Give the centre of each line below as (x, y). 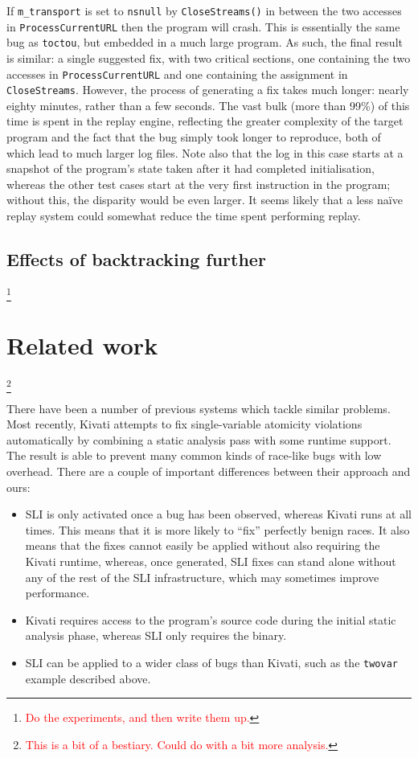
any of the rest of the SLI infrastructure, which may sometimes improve (202, 577)
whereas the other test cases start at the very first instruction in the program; (199, 184)
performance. (57, 593)
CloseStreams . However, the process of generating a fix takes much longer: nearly (208, 90)
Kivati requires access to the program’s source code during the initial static (211, 619)
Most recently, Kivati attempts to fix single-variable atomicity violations (184, 424)
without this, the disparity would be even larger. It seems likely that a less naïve (205, 200)
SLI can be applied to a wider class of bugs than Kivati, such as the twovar (211, 662)
